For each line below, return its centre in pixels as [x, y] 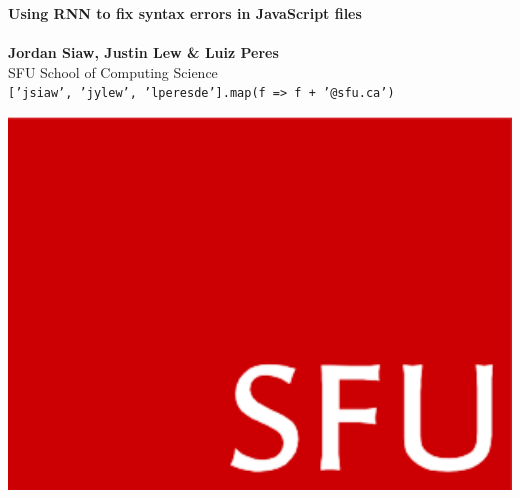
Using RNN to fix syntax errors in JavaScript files [185, 13]
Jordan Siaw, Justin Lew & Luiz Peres [143, 52]
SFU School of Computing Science [113, 71]
